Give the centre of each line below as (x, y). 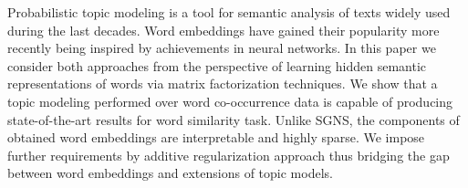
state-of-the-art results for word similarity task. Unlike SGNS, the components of (234, 119)
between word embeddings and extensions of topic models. (170, 173)
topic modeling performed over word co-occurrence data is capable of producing (230, 101)
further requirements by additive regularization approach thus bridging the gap (229, 155)
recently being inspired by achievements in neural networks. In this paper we (222, 48)
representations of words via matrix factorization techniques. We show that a (223, 84)
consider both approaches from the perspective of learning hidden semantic (217, 65)
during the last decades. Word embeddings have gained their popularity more (224, 30)
